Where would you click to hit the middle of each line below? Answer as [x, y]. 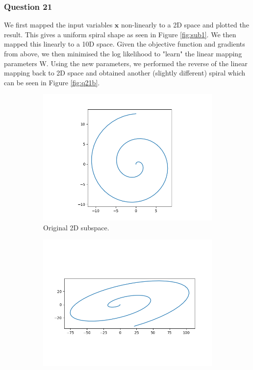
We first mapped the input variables [58, 25]
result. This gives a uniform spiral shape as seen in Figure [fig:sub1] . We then [120, 34]
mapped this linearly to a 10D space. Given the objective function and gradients [125, 44]
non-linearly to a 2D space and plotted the [185, 25]
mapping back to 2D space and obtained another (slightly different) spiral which [125, 73]
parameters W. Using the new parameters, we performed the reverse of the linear [126, 63]
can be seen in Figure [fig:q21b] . [52, 82]
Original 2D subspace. [76, 227]
